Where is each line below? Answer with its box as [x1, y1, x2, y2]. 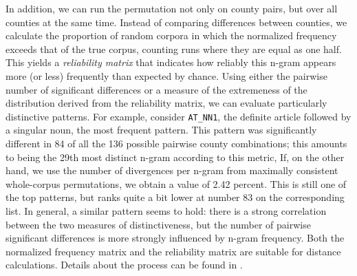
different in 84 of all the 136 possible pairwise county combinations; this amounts [6, 136, 347, 150]
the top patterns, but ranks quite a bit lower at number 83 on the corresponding [6, 190, 345, 204]
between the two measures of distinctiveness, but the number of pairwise [6, 217, 311, 231]
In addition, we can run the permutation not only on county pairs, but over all [6, 1, 338, 15]
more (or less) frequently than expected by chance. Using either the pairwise [6, 68, 327, 83]
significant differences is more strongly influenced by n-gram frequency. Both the [6, 231, 345, 245]
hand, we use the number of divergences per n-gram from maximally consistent [6, 163, 338, 178]
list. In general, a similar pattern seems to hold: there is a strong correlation [6, 203, 327, 217]
